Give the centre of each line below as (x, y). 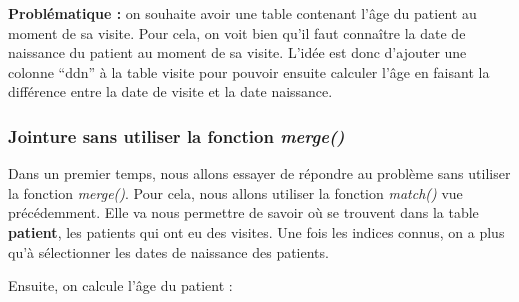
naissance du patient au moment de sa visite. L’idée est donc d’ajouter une (237, 52)
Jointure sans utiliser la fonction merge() (176, 135)
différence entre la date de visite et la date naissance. (170, 91)
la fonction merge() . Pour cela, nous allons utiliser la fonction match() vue (235, 192)
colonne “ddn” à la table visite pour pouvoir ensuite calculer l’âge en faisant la (249, 71)
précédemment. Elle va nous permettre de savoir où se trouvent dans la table (243, 212)
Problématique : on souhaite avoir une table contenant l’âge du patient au (242, 13)
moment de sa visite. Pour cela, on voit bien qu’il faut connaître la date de (237, 32)
